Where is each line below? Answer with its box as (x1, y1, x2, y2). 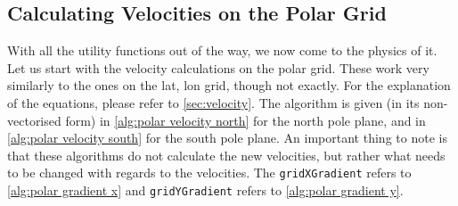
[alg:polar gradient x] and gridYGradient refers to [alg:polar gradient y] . (7, 181, 404, 200)
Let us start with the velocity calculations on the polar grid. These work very (7, 58, 429, 77)
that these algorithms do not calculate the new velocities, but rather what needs (7, 145, 446, 164)
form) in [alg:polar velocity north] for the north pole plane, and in (65, 111, 426, 129)
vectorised (7, 111, 61, 129)
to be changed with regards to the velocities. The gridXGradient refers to (7, 163, 412, 182)
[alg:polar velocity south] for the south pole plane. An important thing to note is (7, 128, 447, 147)
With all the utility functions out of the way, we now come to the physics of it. (7, 41, 438, 60)
